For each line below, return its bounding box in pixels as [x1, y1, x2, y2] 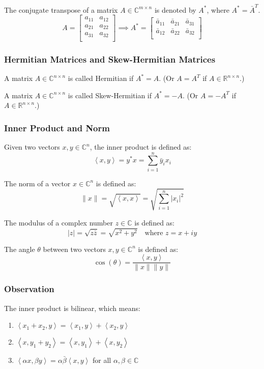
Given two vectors [4, 141, 60, 152]
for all [92, 355, 111, 365]
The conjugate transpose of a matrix [4, 4, 118, 15]
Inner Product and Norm [4, 121, 110, 134]
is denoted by [154, 4, 196, 15]
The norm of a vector [4, 178, 71, 188]
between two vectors [43, 243, 106, 254]
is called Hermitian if [68, 73, 134, 83]
